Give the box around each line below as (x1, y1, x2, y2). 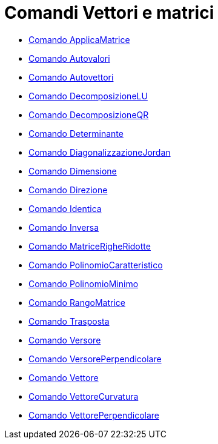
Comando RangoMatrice (28, 297, 126, 308)
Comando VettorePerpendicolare (28, 409, 159, 420)
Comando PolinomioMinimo (28, 278, 139, 289)
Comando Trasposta (28, 316, 110, 326)
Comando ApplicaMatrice (28, 34, 130, 45)
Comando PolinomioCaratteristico (28, 259, 163, 270)
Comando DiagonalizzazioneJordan (28, 147, 171, 157)
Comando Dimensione (28, 165, 117, 176)
